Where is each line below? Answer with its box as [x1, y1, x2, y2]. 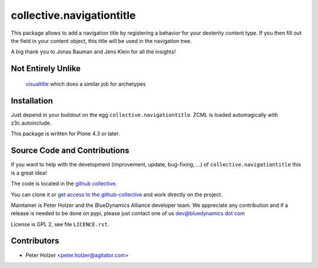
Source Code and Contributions [11, 146, 130, 156]
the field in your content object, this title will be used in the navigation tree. [11, 37, 192, 44]
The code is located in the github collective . [11, 180, 117, 187]
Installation [11, 96, 53, 106]
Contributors [11, 236, 59, 246]
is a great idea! [11, 169, 47, 176]
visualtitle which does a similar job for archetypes [25, 80, 146, 88]
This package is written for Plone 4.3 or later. [11, 130, 120, 138]
